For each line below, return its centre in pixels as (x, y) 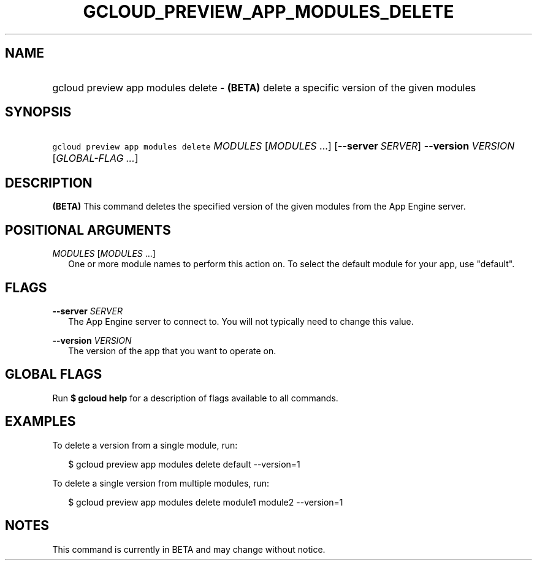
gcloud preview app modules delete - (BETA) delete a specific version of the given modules (264, 87)
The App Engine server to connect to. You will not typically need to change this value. (241, 321)
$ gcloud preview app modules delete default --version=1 (184, 464)
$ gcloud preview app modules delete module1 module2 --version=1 (206, 502)
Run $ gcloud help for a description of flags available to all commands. (195, 398)
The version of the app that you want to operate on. (172, 351)
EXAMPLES (40, 422)
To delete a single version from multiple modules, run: (161, 483)
